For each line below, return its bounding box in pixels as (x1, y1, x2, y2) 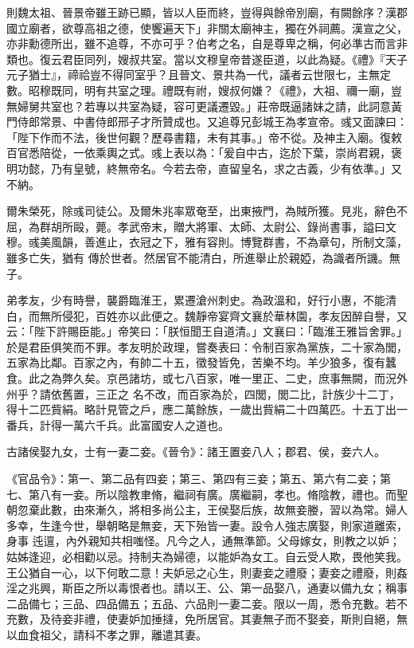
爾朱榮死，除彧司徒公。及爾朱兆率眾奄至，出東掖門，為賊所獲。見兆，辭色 (6, 202, 396, 219)
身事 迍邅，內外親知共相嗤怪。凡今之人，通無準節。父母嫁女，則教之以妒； (6, 532, 400, 549)
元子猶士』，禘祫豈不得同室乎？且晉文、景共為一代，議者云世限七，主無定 (6, 66, 391, 83)
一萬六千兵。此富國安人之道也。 (61, 416, 229, 433)
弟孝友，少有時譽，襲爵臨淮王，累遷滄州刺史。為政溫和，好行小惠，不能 (6, 292, 385, 308)
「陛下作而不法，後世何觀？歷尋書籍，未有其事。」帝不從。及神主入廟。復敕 (6, 128, 402, 145)
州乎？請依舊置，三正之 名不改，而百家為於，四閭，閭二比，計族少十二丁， (6, 385, 400, 402)
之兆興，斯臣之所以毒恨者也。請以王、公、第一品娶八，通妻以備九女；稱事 (17, 579, 408, 596)
